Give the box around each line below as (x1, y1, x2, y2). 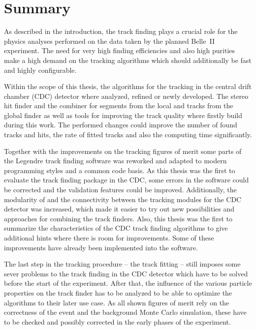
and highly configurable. (4, 64, 77, 75)
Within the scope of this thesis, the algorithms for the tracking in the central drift (4, 81, 252, 91)
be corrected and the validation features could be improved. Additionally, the (4, 184, 237, 195)
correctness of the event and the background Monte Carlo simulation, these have (4, 307, 247, 317)
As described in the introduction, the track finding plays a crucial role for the (4, 26, 238, 36)
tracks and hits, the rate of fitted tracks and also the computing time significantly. (4, 129, 252, 140)
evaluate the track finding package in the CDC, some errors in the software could (4, 175, 249, 185)
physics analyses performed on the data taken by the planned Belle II (4, 35, 215, 46)
